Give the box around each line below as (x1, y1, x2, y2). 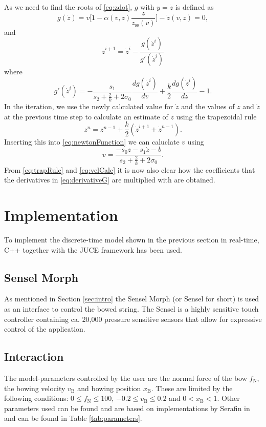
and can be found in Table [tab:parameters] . (4, 413, 142, 423)
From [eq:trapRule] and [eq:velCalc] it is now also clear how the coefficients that (4, 164, 255, 175)
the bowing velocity (4, 382, 65, 393)
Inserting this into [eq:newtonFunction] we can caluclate (4, 136, 180, 147)
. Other (217, 393, 240, 403)
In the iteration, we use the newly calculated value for (4, 100, 173, 111)
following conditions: (4, 393, 69, 403)
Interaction (4, 349, 64, 364)
